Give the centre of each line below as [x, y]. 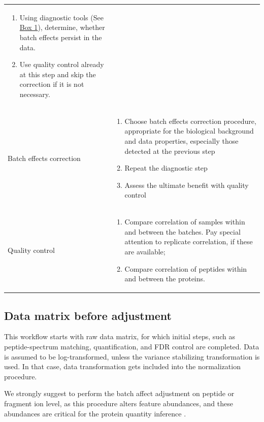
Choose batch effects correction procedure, [190, 121]
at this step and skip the [58, 74]
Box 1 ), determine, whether [62, 27]
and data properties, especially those [181, 140]
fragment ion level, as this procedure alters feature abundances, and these [119, 403]
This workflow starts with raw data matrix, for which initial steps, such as [120, 336]
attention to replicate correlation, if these [189, 241]
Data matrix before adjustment [88, 315]
